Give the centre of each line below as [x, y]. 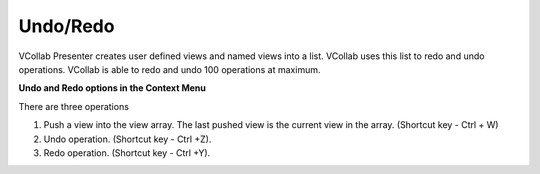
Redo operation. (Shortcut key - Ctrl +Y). [127, 152]
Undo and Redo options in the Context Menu [112, 88]
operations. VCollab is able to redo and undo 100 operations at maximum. [169, 69]
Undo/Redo [66, 26]
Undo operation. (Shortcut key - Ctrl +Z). [127, 139]
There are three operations [74, 106]
